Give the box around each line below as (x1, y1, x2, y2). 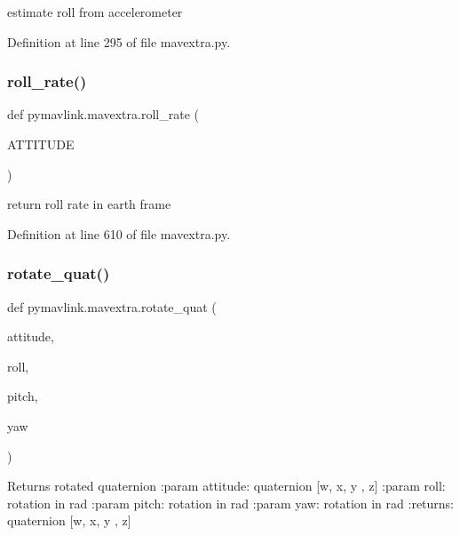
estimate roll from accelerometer (7, 3, 183, 20)
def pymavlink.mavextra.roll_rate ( (7, 105, 199, 124)
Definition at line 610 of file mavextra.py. (7, 224, 231, 243)
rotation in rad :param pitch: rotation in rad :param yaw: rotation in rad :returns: (7, 493, 455, 512)
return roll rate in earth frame (7, 195, 171, 213)
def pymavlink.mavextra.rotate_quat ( (7, 297, 217, 316)
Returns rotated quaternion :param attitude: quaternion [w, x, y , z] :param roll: (7, 476, 446, 495)
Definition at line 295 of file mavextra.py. (7, 32, 231, 51)
